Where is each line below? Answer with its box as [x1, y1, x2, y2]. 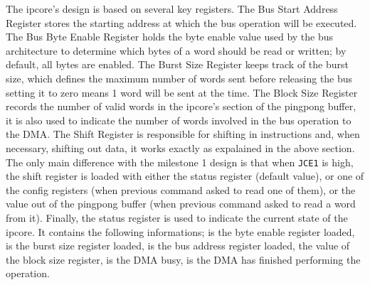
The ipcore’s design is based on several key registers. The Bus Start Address [6, 1, 338, 16]
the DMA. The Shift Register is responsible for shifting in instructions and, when [6, 127, 360, 141]
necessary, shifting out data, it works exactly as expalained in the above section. [6, 140, 355, 155]
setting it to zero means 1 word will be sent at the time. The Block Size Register [6, 85, 358, 100]
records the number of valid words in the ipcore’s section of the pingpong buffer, [6, 99, 356, 114]
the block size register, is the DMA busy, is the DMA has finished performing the [6, 252, 361, 267]
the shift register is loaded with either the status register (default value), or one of [6, 168, 364, 183]
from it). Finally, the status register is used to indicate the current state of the [6, 210, 348, 225]
